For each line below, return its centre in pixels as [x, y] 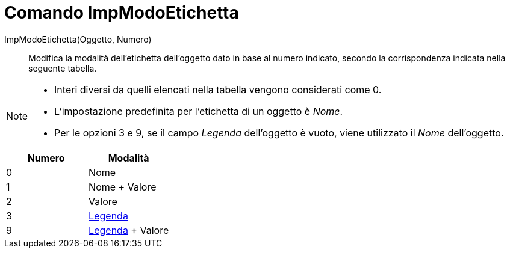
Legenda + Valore [129, 230]
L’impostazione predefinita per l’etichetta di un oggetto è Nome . [199, 111]
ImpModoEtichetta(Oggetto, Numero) [78, 39]
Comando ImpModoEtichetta [122, 13]
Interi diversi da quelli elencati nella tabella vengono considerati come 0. [218, 89]
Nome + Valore [123, 187]
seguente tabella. [63, 68]
